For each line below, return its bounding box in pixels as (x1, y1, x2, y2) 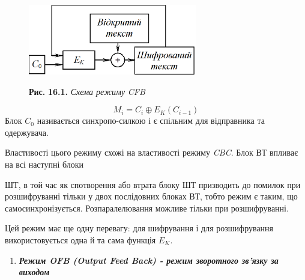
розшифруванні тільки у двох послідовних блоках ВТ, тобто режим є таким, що (5, 190, 298, 202)
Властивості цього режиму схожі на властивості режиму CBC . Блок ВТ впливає (5, 146, 298, 159)
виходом (19, 266, 50, 278)
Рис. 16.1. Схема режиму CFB (29, 85, 145, 97)
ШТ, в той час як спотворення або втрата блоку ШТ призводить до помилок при (5, 178, 301, 190)
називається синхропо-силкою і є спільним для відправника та (37, 114, 265, 127)
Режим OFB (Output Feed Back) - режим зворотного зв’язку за (19, 254, 279, 266)
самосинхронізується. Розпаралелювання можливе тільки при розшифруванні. (5, 201, 289, 214)
